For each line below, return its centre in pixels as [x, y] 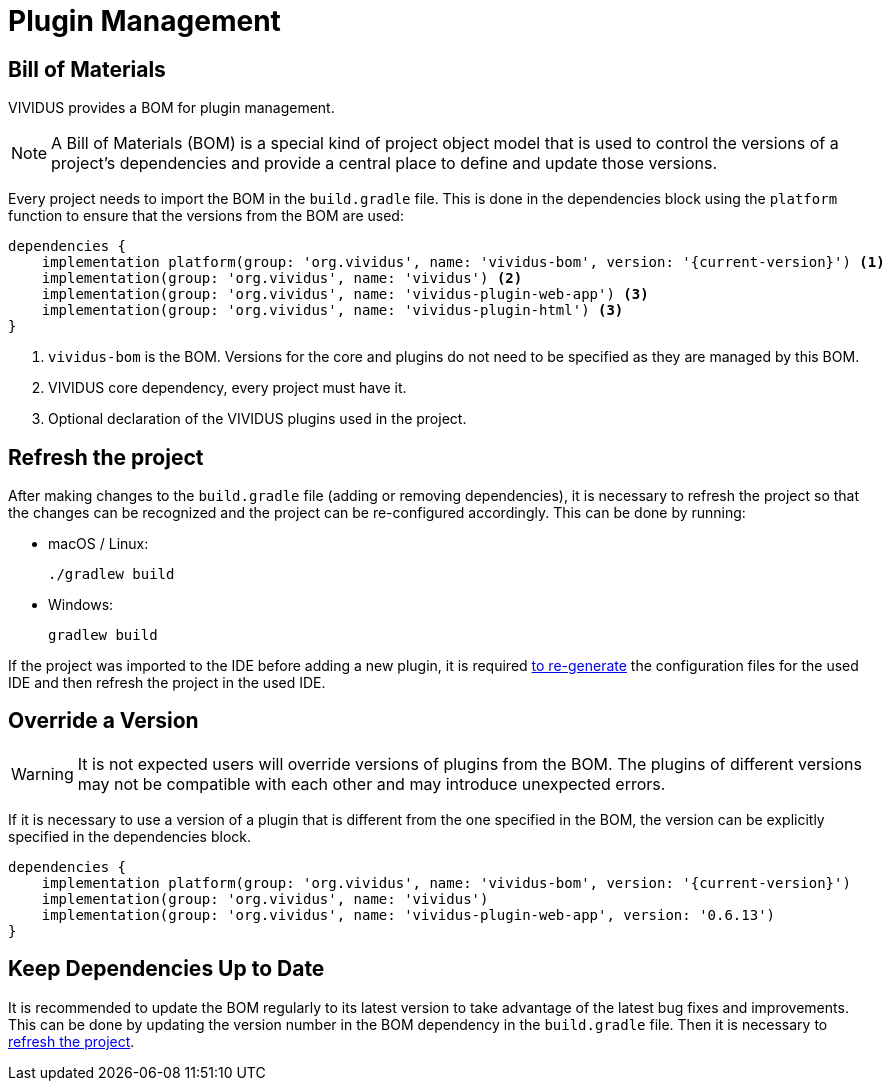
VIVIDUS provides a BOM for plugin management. [171, 108]
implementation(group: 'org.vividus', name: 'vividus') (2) [282, 278]
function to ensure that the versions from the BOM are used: [206, 216]
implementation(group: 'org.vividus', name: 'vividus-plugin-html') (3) [332, 310]
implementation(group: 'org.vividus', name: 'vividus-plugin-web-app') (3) [345, 294]
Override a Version [103, 721]
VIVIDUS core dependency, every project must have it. [227, 388]
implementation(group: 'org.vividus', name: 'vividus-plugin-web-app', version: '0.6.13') [408, 914]
